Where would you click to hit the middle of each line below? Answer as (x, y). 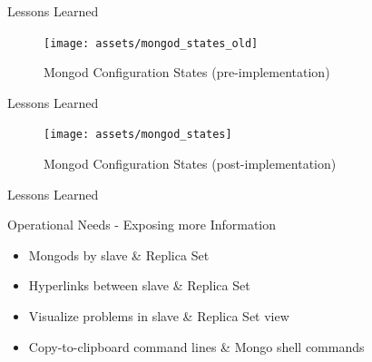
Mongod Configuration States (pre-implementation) (187, 72)
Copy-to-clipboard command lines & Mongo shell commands (196, 346)
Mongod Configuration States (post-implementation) (190, 164)
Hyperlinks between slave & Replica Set (139, 285)
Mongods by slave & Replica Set (119, 254)
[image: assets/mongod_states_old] (151, 43)
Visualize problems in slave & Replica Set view (159, 316)
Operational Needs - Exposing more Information (142, 225)
